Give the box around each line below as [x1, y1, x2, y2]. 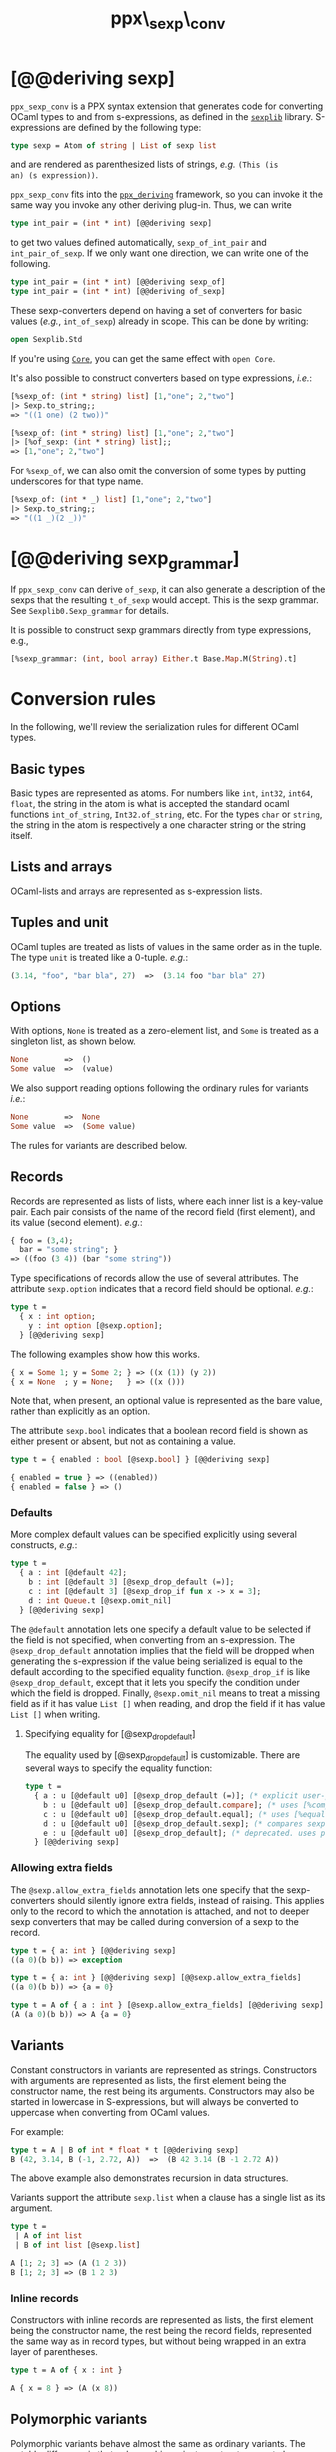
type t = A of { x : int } [10, 2365, 123, 2376]
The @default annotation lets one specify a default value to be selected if [10, 1623, 312, 1635]
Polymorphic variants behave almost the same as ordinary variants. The [10, 2437, 306, 2449]
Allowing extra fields [10, 1861, 113, 1875]
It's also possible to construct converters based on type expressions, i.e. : [10, 372, 313, 384]
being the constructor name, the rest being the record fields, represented [10, 2325, 312, 2337]
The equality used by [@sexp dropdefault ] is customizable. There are [24, 1749, 301, 1764]
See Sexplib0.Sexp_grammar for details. [10, 605, 170, 617]
